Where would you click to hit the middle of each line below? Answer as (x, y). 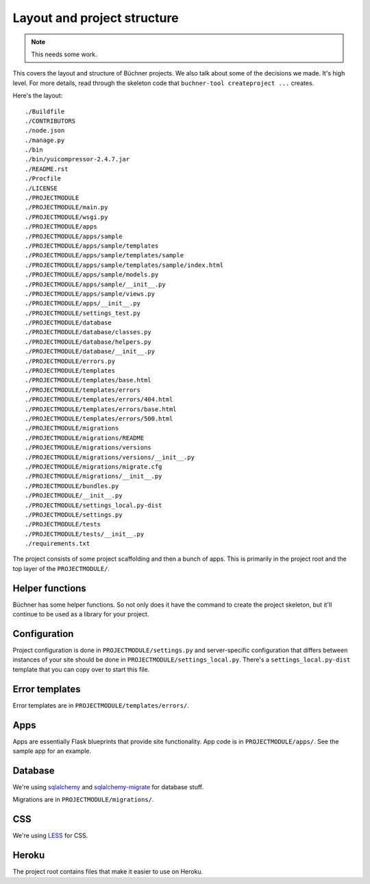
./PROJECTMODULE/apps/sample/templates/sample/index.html (124, 265)
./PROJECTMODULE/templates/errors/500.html (99, 419)
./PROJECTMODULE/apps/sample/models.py (92, 275)
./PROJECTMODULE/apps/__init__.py (83, 303)
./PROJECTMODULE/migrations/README (85, 438)
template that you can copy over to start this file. (81, 669)
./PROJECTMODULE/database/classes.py (88, 332)
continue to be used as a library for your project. (81, 614)
